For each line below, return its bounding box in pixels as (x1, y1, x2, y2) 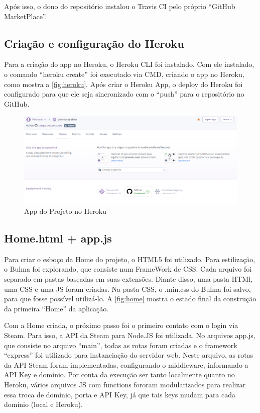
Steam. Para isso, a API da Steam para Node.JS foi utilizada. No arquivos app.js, (4, 330, 255, 341)
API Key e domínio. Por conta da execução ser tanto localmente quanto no (4, 369, 235, 380)
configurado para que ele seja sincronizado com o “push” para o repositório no (4, 89, 244, 99)
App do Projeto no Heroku (24, 206, 107, 216)
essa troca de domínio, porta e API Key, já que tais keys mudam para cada (4, 389, 236, 399)
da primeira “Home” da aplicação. (4, 303, 109, 313)
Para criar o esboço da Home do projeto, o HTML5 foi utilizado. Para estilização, (4, 254, 255, 264)
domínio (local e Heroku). (4, 399, 83, 409)
